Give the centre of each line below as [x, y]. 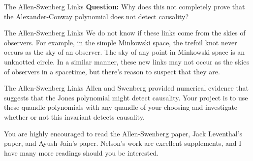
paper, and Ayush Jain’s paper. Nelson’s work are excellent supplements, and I [123, 143]
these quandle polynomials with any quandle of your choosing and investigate [121, 107]
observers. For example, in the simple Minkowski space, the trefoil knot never [121, 42]
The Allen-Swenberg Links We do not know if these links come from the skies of [125, 33]
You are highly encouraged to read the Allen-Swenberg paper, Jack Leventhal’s [123, 133]
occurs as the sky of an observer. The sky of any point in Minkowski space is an [125, 52]
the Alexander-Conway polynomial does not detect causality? [96, 16]
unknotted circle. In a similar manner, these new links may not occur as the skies [126, 61]
